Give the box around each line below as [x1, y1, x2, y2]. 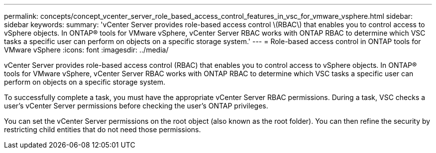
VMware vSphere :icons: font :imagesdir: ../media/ [4, 46, 169, 54]
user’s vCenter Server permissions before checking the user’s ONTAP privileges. [4, 102, 268, 110]
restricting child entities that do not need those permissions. [4, 125, 201, 134]
